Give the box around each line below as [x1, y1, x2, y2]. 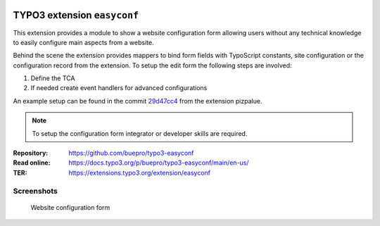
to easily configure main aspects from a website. [13, 38, 154, 46]
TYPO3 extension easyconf [13, 9, 139, 21]
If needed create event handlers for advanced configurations [30, 84, 208, 92]
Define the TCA [30, 74, 75, 82]
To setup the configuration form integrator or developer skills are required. [32, 129, 248, 137]
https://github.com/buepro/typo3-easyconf [68, 149, 194, 158]
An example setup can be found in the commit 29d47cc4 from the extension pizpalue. [13, 96, 262, 105]
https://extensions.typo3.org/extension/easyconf [68, 168, 211, 177]
